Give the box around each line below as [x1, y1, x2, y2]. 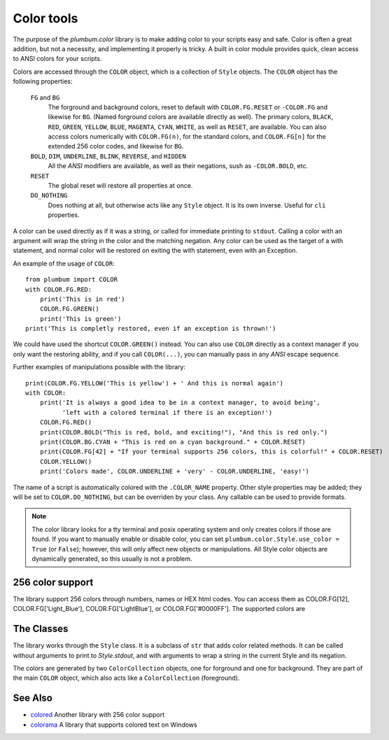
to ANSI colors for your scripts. [13, 55, 102, 63]
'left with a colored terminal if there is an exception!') [62, 409, 273, 416]
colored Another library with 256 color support [30, 711, 164, 719]
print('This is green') [39, 315, 122, 322]
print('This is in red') [39, 295, 125, 303]
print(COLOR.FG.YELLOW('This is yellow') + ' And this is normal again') [25, 379, 284, 387]
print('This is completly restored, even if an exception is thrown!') [25, 324, 276, 333]
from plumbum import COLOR [25, 275, 118, 284]
